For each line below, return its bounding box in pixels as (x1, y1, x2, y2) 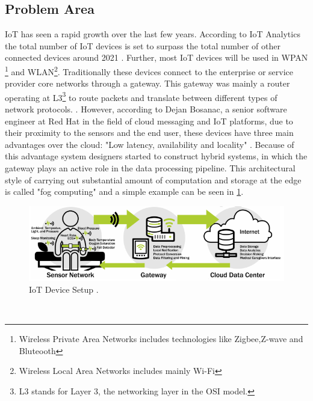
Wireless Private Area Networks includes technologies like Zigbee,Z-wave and (19, 332, 303, 344)
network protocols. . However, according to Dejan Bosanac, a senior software (5, 103, 287, 115)
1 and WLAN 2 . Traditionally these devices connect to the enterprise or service (5, 63, 294, 78)
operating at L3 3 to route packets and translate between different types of (5, 89, 277, 103)
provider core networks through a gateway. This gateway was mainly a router (5, 77, 290, 90)
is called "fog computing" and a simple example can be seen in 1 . (5, 185, 244, 198)
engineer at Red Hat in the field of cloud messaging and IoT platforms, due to (5, 114, 293, 127)
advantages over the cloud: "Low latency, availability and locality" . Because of (5, 138, 294, 150)
